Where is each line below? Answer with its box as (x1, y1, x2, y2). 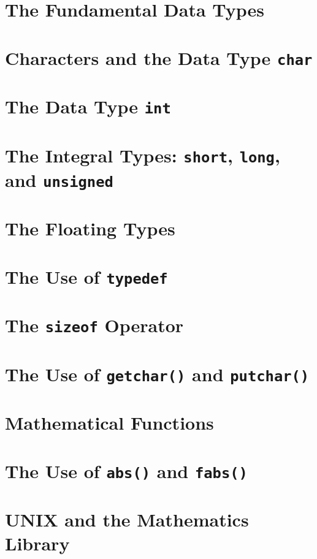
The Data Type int (5, 94, 171, 119)
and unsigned (5, 167, 113, 192)
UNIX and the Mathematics (5, 507, 249, 532)
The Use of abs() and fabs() (5, 458, 248, 483)
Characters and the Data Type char (5, 45, 313, 70)
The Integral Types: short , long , (5, 142, 280, 167)
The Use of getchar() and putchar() (5, 361, 310, 386)
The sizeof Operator (5, 313, 184, 338)
